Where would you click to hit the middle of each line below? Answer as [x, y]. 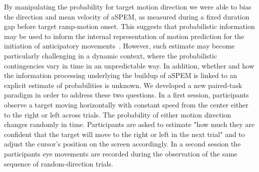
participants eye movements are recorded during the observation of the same [121, 153]
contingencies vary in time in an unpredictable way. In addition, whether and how [129, 65]
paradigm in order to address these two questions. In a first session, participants [127, 95]
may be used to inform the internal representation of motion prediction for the [124, 36]
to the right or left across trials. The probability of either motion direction [118, 114]
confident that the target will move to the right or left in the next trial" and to [125, 134]
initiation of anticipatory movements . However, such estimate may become [120, 46]
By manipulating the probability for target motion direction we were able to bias [128, 6]
